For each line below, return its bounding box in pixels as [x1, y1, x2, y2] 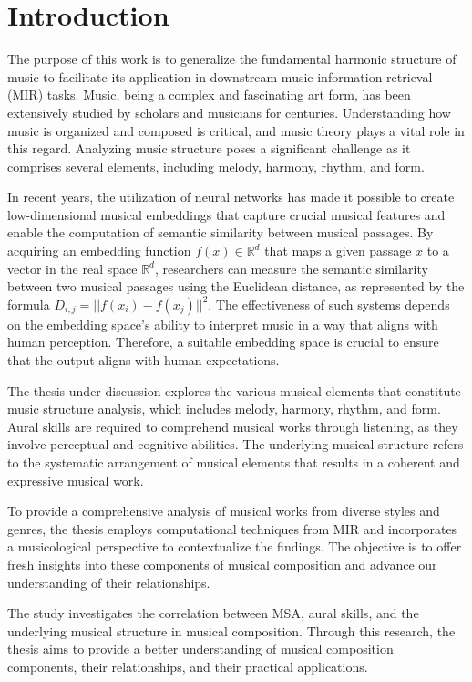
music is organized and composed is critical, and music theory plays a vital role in [7, 121, 465, 140]
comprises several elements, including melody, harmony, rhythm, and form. [7, 156, 425, 175]
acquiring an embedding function [7, 241, 191, 260]
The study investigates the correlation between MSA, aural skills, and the [7, 603, 419, 623]
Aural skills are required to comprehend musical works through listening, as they [7, 416, 458, 435]
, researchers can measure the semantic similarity [154, 258, 428, 278]
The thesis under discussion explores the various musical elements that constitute [7, 381, 461, 400]
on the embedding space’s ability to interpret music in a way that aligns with [7, 314, 438, 333]
